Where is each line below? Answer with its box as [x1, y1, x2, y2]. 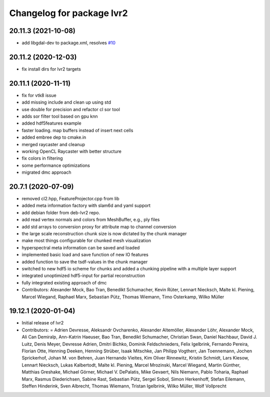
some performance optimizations [21, 162, 90, 168]
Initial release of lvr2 [21, 320, 64, 326]
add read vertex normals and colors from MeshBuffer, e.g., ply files [21, 217, 160, 223]
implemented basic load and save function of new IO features [21, 252, 148, 258]
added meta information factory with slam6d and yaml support [21, 203, 151, 209]
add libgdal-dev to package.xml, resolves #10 [21, 40, 116, 46]
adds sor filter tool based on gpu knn [21, 113, 98, 120]
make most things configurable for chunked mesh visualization [21, 238, 151, 244]
